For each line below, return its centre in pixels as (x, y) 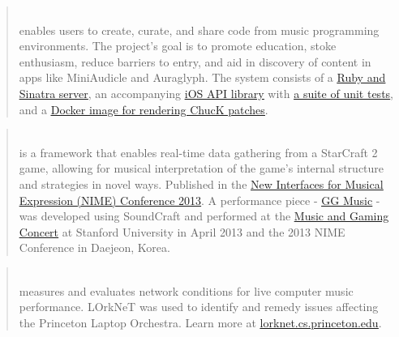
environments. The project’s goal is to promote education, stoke (178, 46)
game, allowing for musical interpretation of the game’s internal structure (202, 168)
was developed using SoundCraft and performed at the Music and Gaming (204, 216)
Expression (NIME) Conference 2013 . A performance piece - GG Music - (199, 200)
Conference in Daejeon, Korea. (94, 247)
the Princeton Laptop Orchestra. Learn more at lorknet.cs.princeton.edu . (200, 322)
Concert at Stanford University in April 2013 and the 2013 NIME (182, 231)
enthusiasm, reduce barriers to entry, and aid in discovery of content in (195, 61)
